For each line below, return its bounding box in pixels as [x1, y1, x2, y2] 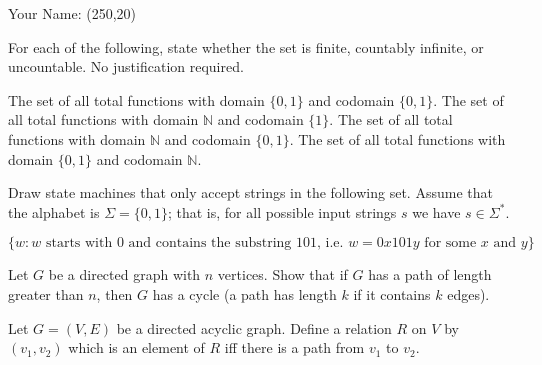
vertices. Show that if [217, 264, 348, 285]
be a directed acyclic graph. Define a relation [116, 317, 392, 338]
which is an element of [68, 337, 205, 358]
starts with [45, 236, 113, 251]
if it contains [353, 283, 431, 304]
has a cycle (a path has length [152, 283, 337, 304]
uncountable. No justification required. [8, 56, 244, 77]
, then [96, 283, 133, 304]
